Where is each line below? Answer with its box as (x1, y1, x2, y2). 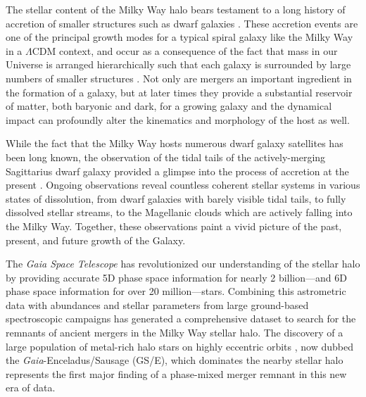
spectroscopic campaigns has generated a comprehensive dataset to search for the (6, 311, 356, 326)
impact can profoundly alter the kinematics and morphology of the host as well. (6, 112, 350, 127)
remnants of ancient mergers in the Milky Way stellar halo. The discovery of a (6, 325, 343, 340)
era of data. (6, 380, 56, 395)
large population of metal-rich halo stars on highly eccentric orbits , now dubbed (6, 339, 353, 353)
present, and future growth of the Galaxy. (6, 232, 186, 247)
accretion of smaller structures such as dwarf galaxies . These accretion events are (6, 15, 358, 30)
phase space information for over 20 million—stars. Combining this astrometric (6, 284, 346, 298)
